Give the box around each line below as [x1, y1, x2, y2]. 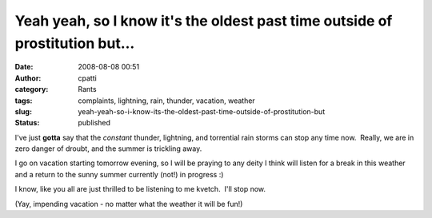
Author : [14, 73, 42, 83]
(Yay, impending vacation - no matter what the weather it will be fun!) [14, 199, 243, 208]
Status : [14, 118, 40, 128]
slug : [14, 106, 32, 116]
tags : [14, 96, 33, 105]
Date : [14, 62, 34, 72]
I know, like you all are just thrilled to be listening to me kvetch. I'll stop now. [14, 184, 266, 194]
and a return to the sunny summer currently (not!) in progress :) [14, 169, 224, 179]
